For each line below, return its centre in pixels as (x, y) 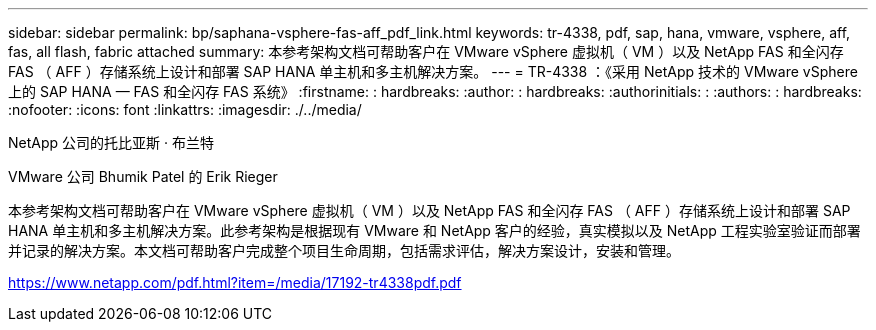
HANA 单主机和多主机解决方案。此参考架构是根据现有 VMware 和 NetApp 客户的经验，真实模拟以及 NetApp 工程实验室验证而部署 (434, 230)
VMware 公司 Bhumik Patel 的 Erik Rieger (143, 176)
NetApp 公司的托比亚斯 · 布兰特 (111, 142)
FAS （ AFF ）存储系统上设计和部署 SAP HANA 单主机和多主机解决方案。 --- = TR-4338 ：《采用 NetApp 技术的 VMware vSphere (433, 71)
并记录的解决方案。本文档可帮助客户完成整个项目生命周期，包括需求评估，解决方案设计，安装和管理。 (344, 250)
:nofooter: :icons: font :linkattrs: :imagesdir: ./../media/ (185, 109)
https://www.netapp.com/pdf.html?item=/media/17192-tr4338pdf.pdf (235, 282)
